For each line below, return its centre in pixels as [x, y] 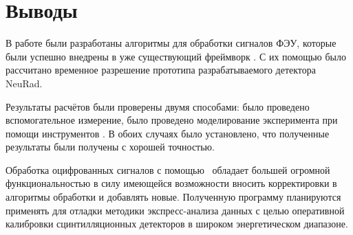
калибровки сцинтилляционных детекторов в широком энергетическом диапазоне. [177, 224]
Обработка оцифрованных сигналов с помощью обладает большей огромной [168, 169]
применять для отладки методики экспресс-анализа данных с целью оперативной [175, 210]
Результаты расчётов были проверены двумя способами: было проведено [158, 106]
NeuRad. [24, 83]
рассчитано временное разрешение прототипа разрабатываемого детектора [161, 70]
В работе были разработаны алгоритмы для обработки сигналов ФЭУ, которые [171, 43]
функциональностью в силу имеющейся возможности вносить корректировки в [171, 183]
